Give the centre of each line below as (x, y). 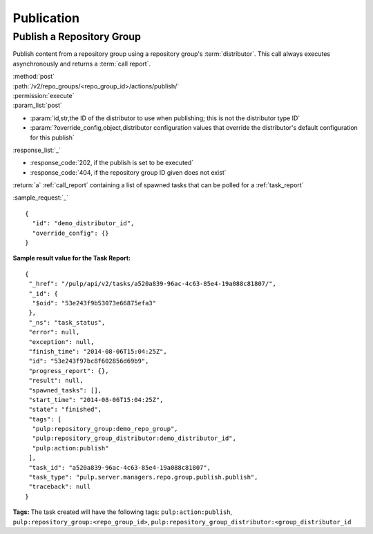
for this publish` (52, 137)
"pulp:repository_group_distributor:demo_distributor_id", (134, 438)
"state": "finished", (65, 410)
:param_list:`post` (37, 105)
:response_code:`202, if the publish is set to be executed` (112, 163)
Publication (46, 18)
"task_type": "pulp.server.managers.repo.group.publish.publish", (143, 477)
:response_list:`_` (37, 150)
